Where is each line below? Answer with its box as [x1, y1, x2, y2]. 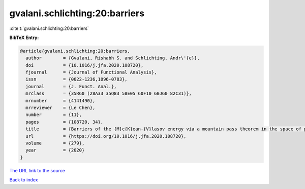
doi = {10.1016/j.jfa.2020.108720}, [25, 62, 144, 68]
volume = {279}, [25, 140, 85, 146]
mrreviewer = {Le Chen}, [25, 105, 96, 111]
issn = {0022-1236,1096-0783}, [25, 77, 128, 82]
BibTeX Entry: [9, 34, 39, 41]
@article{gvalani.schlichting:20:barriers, [20, 48, 131, 54]
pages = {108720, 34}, [25, 119, 104, 125]
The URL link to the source [9, 167, 66, 173]
